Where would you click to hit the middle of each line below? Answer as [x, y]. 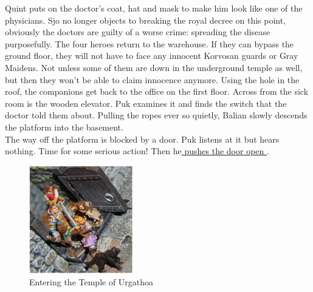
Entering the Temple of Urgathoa [91, 281]
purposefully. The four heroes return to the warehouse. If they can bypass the [150, 43]
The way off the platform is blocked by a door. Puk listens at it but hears [142, 139]
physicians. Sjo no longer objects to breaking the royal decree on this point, [146, 20]
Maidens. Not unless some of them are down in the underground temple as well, [154, 67]
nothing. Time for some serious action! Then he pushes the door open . [137, 151]
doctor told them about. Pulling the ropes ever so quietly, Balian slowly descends [156, 115]
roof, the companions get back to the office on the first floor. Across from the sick [157, 91]
